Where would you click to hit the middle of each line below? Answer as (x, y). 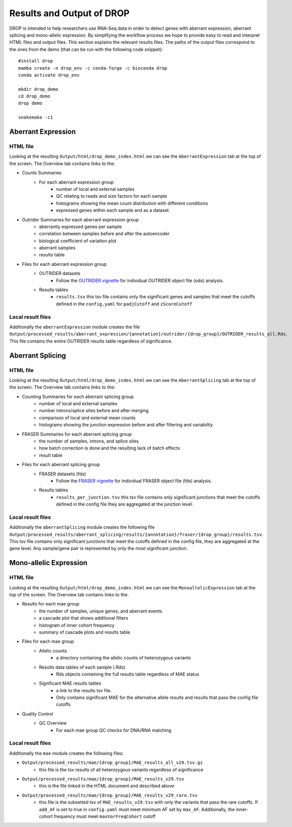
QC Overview (53, 723)
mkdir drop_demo (38, 89)
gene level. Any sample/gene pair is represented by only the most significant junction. (99, 548)
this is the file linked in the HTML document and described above (107, 786)
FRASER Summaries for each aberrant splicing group (77, 434)
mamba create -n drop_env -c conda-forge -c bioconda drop (93, 68)
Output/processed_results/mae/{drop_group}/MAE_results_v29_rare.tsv (110, 795)
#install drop (36, 61)
